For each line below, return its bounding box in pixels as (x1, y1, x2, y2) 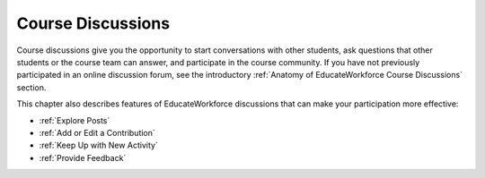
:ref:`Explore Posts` (39, 114, 110, 125)
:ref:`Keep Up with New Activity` (39, 140, 159, 151)
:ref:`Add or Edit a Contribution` (39, 127, 156, 138)
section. (16, 81, 47, 93)
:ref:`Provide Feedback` (39, 152, 127, 163)
